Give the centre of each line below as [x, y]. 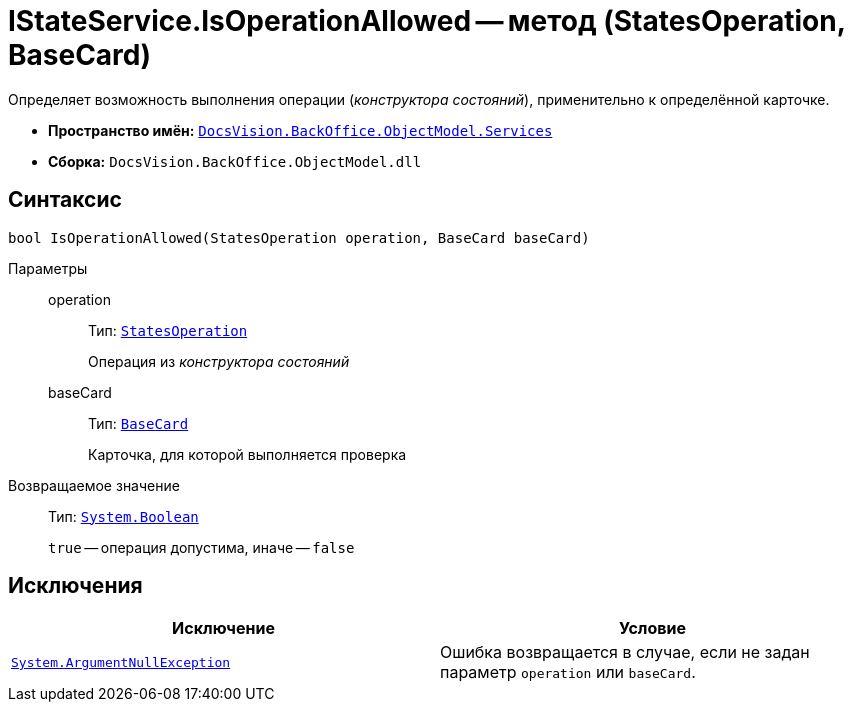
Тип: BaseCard [138, 423]
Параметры [48, 268]
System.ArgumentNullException [121, 662]
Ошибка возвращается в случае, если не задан [625, 652]
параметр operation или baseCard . [568, 672]
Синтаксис [65, 200]
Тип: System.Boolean [123, 516]
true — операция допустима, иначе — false [201, 547]
